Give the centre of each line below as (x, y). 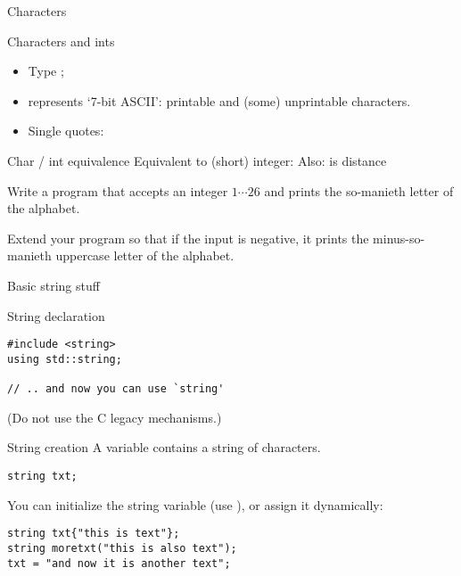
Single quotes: (66, 131)
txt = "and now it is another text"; (119, 563)
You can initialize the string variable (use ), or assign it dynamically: (195, 504)
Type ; (46, 71)
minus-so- (399, 238)
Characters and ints (61, 41)
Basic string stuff (54, 285)
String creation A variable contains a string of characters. (164, 447)
